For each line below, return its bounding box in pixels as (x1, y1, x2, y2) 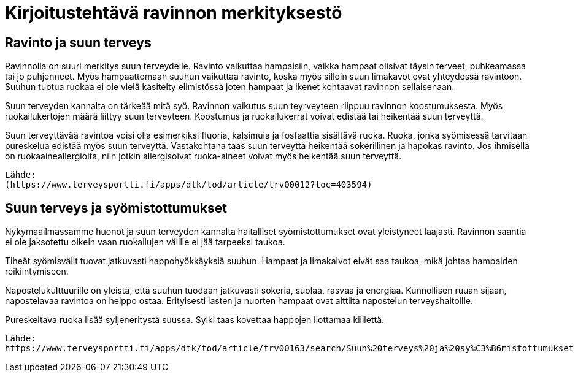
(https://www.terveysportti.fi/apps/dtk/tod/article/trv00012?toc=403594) (5, 180, 372, 190)
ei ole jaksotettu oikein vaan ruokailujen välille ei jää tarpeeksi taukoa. (5, 237, 285, 248)
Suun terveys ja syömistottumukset (5, 200, 227, 216)
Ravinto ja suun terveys (5, 34, 152, 50)
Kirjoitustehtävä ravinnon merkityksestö (5, 2, 342, 23)
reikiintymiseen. (5, 266, 69, 277)
